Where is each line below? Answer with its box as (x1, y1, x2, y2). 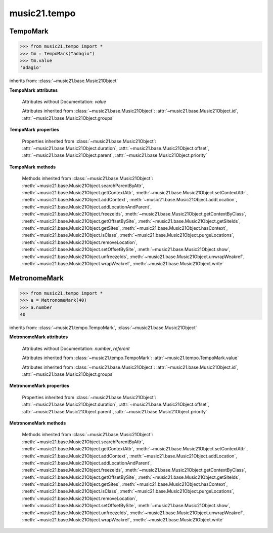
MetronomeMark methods (9, 420, 66, 426)
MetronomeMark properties (9, 383, 70, 389)
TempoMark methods (9, 164, 56, 170)
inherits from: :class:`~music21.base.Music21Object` (9, 78, 118, 84)
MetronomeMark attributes (9, 334, 68, 340)
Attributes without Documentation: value (22, 99, 106, 105)
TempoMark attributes (9, 87, 58, 93)
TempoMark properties (9, 127, 59, 133)
